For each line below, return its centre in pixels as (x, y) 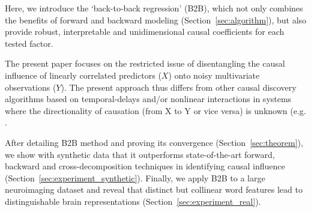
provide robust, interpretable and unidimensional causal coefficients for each (145, 32)
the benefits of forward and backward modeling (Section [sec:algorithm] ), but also (156, 20)
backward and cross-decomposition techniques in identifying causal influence (145, 166)
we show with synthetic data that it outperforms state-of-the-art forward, (140, 154)
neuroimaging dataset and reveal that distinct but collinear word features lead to (154, 189)
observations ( (31, 87)
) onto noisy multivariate (214, 75)
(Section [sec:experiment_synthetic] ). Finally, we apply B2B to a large (135, 177)
